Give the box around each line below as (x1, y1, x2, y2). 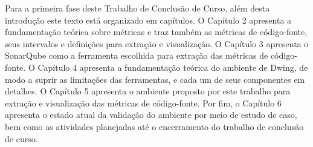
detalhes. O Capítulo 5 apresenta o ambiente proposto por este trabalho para (5, 85, 291, 97)
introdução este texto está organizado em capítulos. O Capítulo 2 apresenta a (5, 13, 292, 26)
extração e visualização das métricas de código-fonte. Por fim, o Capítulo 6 (5, 96, 282, 109)
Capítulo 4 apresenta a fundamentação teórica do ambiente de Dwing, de (37, 60, 308, 73)
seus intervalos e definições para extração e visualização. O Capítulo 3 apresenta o (5, 37, 309, 50)
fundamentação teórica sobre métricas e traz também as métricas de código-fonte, (5, 25, 308, 38)
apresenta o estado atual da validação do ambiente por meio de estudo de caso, (5, 108, 297, 121)
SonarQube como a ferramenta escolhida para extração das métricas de (5, 49, 268, 62)
